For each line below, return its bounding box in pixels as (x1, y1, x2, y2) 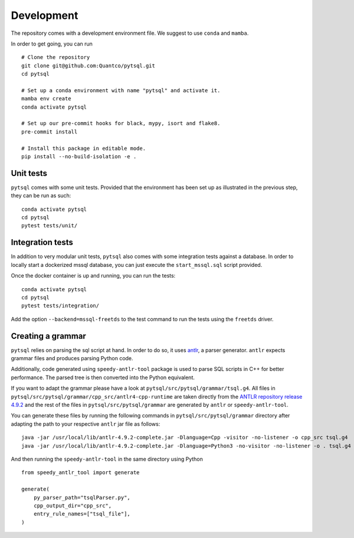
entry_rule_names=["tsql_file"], (33, 511, 131, 517)
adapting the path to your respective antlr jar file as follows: (11, 420, 160, 428)
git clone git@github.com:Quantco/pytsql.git (21, 62, 156, 69)
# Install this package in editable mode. (21, 145, 146, 152)
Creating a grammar (11, 331, 87, 341)
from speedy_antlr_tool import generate (21, 469, 140, 476)
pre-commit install (21, 128, 78, 135)
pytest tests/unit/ (21, 222, 78, 229)
